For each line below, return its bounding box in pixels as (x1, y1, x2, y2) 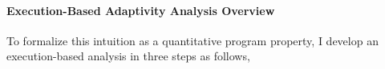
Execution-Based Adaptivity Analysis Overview (6, 2, 275, 18)
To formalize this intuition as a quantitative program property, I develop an (6, 32, 379, 48)
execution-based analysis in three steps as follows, (6, 48, 250, 64)
